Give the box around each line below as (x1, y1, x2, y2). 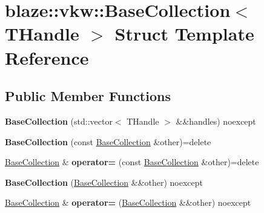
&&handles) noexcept (176, 114, 256, 127)
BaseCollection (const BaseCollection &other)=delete (5, 135, 211, 148)
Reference (5, 45, 89, 70)
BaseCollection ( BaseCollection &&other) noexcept (5, 175, 203, 188)
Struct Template (114, 21, 254, 46)
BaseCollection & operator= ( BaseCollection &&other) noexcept (5, 196, 251, 209)
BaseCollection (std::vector (5, 114, 113, 127)
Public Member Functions (5, 87, 171, 105)
